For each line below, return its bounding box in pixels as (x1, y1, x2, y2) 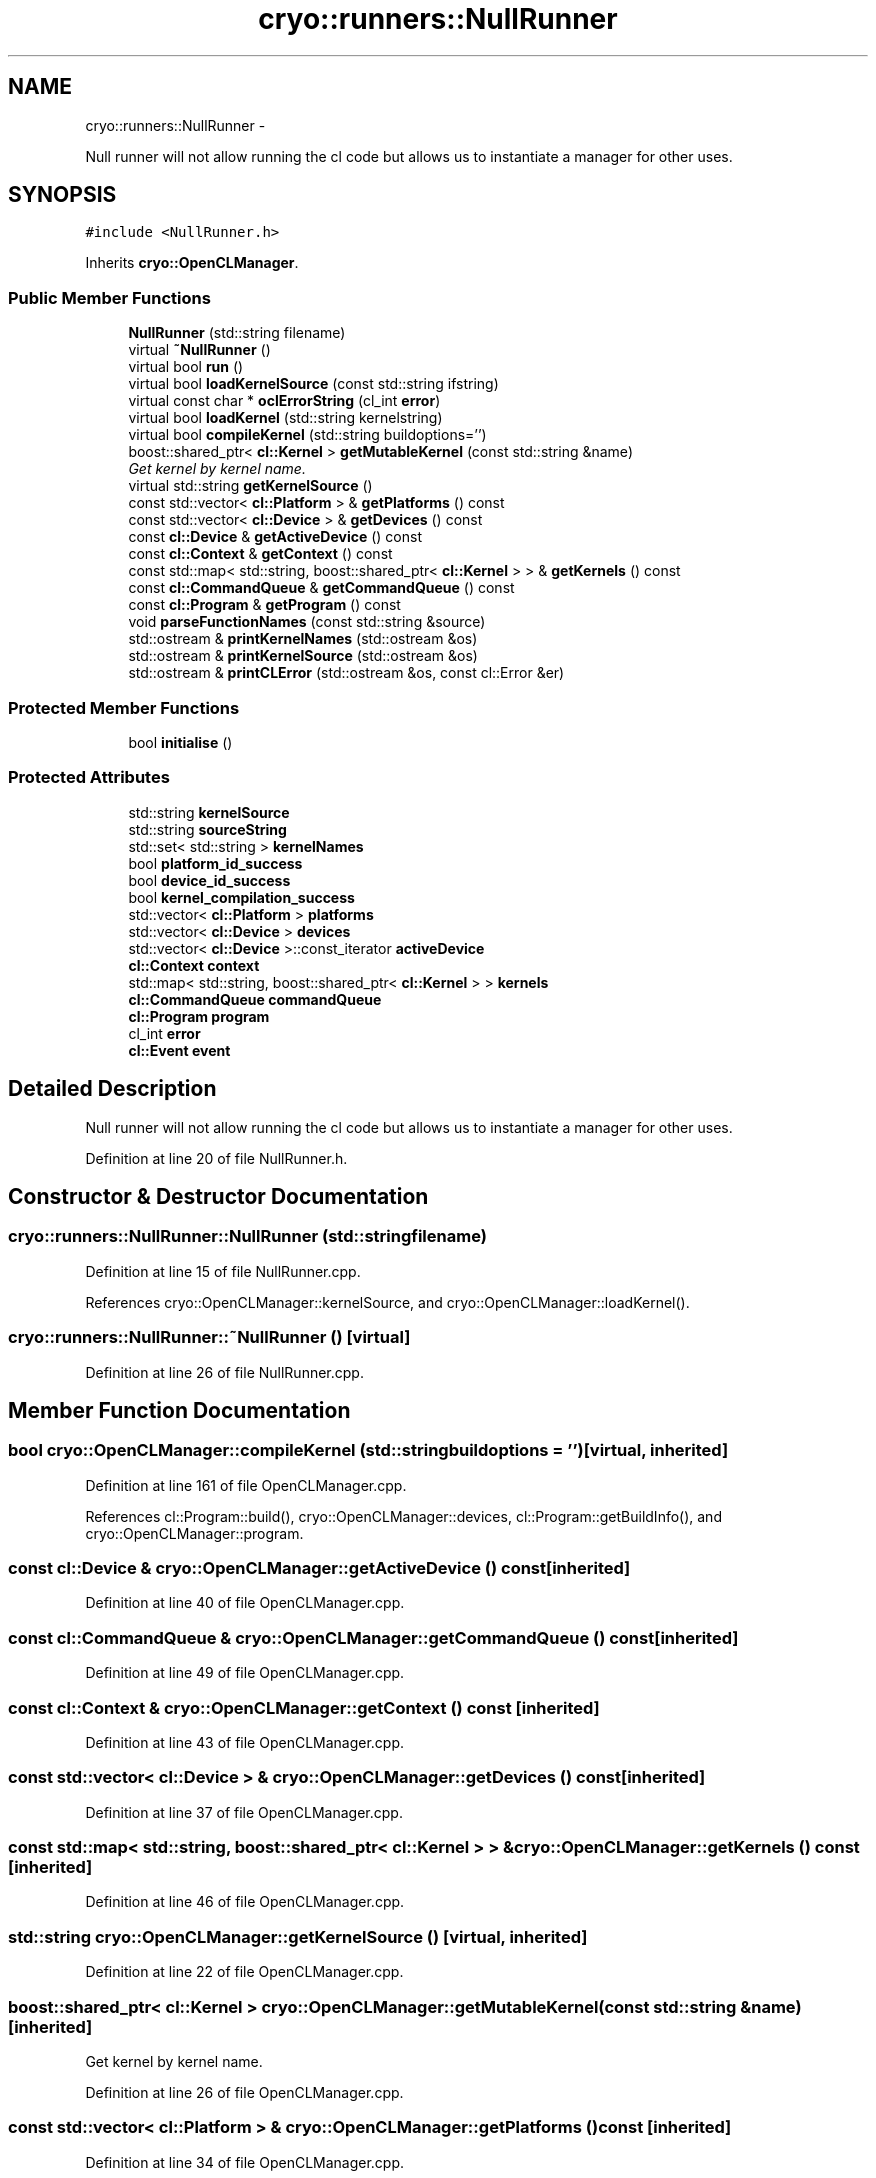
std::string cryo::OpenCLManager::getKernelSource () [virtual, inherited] (8, 1926, 588, 1947)
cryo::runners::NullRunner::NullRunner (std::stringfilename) (8, 1226, 487, 1247)
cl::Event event (128, 1041, 231, 1059)
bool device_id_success (128, 871, 291, 889)
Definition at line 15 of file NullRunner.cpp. (85, 1262, 361, 1280)
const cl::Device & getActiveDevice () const (128, 528, 423, 546)
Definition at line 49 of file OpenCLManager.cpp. (85, 1664, 405, 1682)
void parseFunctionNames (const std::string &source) (128, 613, 486, 631)
